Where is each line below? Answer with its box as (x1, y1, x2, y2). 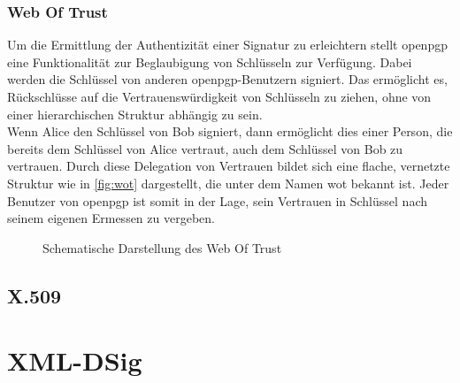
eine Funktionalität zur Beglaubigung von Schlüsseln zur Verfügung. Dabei (7, 52, 412, 71)
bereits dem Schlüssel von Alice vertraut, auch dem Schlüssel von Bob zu (7, 139, 403, 157)
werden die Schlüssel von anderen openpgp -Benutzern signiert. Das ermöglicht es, (7, 70, 448, 88)
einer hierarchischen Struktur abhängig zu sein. (7, 104, 263, 123)
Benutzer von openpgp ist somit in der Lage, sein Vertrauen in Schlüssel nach (7, 191, 427, 210)
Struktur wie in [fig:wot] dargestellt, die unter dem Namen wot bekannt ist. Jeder (7, 173, 449, 192)
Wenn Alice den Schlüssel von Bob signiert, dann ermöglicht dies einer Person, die (7, 122, 453, 141)
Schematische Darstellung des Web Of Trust (42, 238, 282, 257)
